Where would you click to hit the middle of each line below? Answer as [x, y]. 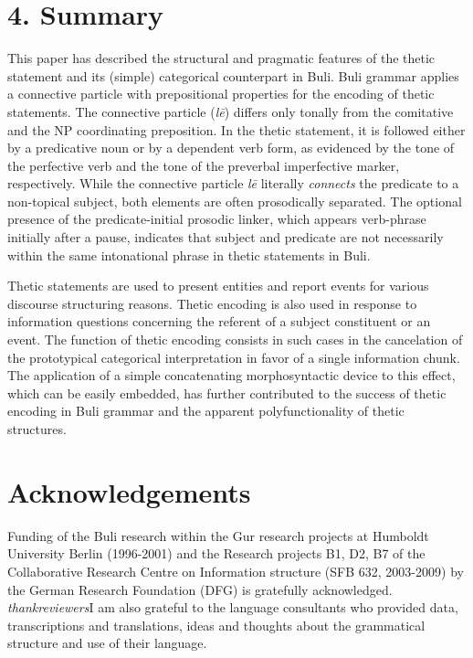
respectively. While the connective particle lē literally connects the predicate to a [233, 183]
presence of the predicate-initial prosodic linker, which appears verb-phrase [217, 219]
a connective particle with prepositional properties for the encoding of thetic [221, 94]
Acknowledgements [129, 491]
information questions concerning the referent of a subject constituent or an [219, 321]
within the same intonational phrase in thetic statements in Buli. [189, 255]
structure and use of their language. [107, 643]
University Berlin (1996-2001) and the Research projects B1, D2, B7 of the [216, 553]
